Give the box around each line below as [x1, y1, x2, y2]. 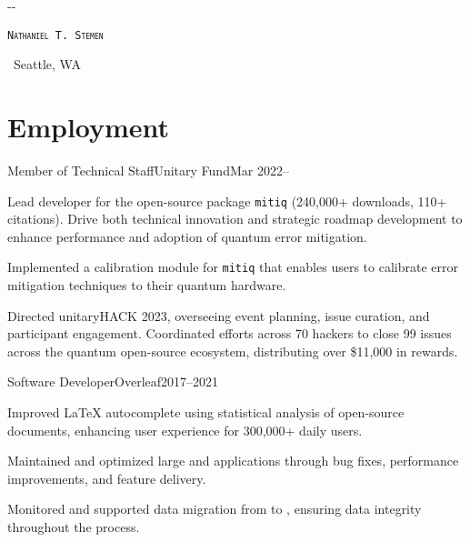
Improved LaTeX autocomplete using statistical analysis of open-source [7, 403, 405, 422]
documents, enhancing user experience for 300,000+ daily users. [7, 420, 363, 439]
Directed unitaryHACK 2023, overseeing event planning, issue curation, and [7, 306, 430, 325]
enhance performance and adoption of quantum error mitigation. [7, 226, 367, 246]
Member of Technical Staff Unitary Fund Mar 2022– [7, 160, 289, 179]
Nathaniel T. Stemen [7, 28, 104, 42]
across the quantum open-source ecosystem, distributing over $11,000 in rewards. [7, 341, 458, 360]
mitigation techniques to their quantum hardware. [7, 276, 286, 295]
